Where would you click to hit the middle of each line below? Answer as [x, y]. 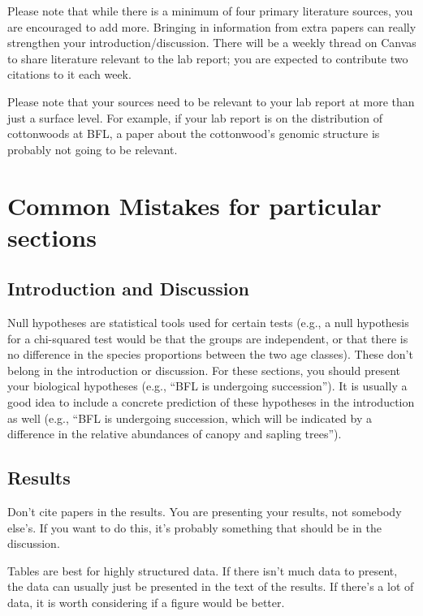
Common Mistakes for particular [194, 205]
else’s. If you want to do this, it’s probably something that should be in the [194, 527]
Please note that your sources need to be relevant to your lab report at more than [211, 101]
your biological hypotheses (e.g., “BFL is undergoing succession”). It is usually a [207, 386]
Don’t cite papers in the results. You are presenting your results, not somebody [205, 512]
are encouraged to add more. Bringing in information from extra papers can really [212, 26]
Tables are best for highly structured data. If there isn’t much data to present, [203, 570]
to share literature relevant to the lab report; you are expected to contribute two [208, 58]
